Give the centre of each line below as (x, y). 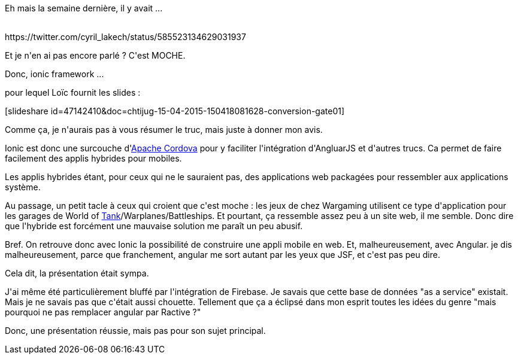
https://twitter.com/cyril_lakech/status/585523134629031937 (125, 37)
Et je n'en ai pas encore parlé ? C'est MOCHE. (95, 55)
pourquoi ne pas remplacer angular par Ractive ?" (103, 312)
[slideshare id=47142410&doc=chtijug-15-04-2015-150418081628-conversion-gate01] (175, 111)
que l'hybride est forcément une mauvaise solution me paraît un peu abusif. (154, 226)
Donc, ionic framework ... (54, 74)
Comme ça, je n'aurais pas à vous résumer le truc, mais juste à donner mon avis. (164, 130)
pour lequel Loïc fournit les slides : (73, 92)
